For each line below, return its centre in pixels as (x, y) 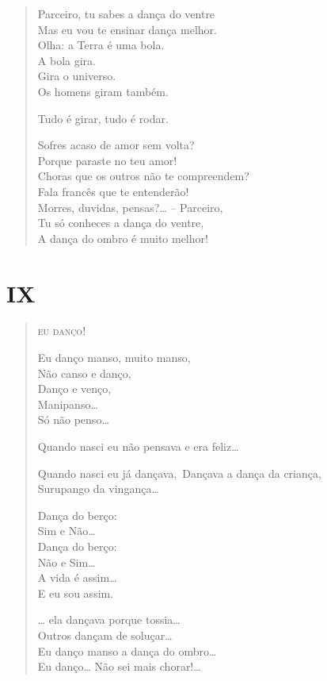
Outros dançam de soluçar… (105, 635)
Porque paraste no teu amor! (107, 160)
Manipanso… (68, 404)
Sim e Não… (67, 531)
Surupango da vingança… (98, 489)
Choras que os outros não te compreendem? (143, 176)
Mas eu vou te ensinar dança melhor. (127, 29)
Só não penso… (73, 419)
